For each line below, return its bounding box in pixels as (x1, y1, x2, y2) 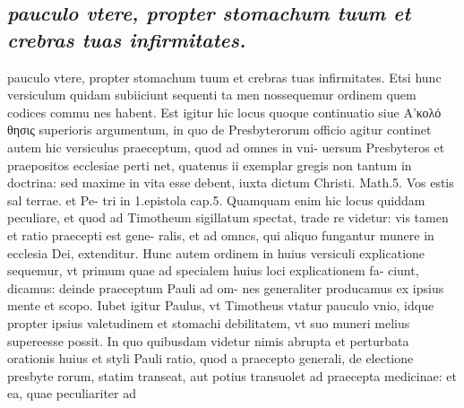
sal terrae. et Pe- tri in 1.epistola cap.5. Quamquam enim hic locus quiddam (7, 190, 425, 209)
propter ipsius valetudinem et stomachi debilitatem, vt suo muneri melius (7, 313, 410, 332)
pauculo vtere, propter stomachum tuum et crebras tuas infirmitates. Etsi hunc (7, 67, 442, 86)
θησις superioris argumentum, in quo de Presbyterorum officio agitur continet (7, 120, 432, 139)
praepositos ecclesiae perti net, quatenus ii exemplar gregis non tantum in (7, 155, 412, 174)
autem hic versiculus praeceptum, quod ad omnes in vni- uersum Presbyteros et (7, 137, 445, 156)
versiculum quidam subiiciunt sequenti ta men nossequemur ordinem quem (7, 85, 417, 104)
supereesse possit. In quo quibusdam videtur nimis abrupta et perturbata (7, 331, 409, 350)
